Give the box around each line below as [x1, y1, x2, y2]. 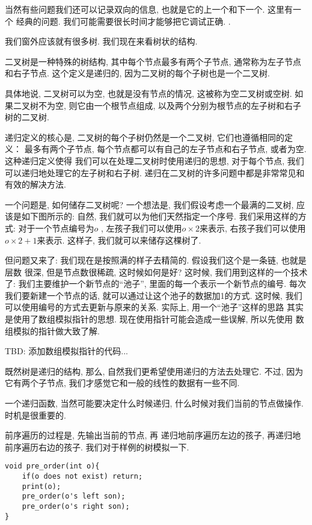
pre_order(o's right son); [22, 502, 130, 511]
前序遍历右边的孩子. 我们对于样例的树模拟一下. [5, 440, 189, 453]
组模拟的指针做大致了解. [5, 324, 100, 337]
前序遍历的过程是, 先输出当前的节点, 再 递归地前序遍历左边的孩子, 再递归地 [5, 429, 301, 441]
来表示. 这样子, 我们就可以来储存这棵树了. [37, 233, 201, 246]
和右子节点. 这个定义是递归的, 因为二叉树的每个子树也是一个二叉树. [5, 67, 270, 79]
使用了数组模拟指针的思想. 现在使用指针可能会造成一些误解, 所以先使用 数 [13, 313, 304, 325]
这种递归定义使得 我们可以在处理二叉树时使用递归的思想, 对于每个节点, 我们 [5, 154, 304, 167]
